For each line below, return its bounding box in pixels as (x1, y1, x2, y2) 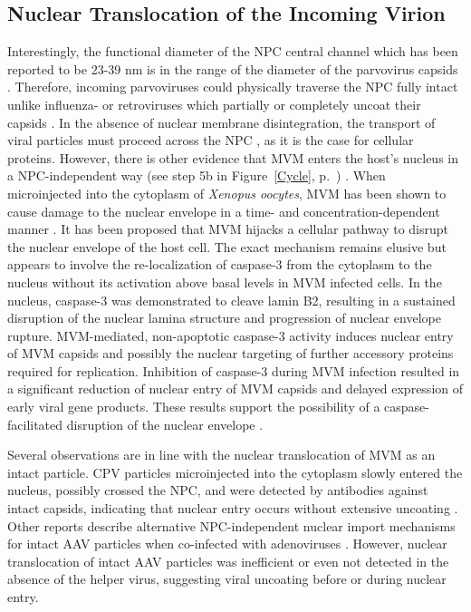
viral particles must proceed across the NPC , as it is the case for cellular (7, 131, 414, 150)
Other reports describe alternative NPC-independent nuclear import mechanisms (7, 516, 456, 535)
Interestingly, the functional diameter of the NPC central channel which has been (7, 42, 458, 61)
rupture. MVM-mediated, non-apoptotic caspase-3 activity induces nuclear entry (7, 325, 454, 345)
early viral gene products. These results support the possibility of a (7, 397, 380, 416)
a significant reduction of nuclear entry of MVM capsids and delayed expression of (7, 379, 464, 398)
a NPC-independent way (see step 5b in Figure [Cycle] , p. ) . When (7, 166, 386, 185)
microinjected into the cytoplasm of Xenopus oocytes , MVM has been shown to (7, 183, 447, 202)
